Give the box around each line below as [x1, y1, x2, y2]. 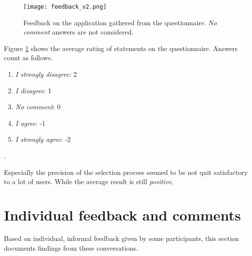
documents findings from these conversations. [4, 242, 138, 253]
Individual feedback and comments [4, 205, 241, 224]
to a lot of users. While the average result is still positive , [4, 176, 173, 187]
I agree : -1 [15, 118, 46, 128]
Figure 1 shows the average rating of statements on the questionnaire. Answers [4, 43, 238, 53]
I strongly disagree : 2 [15, 69, 77, 79]
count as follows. [4, 52, 53, 63]
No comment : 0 [15, 102, 61, 112]
